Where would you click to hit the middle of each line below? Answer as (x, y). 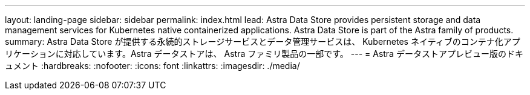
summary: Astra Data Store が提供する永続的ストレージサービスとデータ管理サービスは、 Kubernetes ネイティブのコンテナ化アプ (263, 41)
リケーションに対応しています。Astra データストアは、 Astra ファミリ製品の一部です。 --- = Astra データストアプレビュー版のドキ (264, 54)
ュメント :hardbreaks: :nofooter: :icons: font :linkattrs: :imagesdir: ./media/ (152, 66)
